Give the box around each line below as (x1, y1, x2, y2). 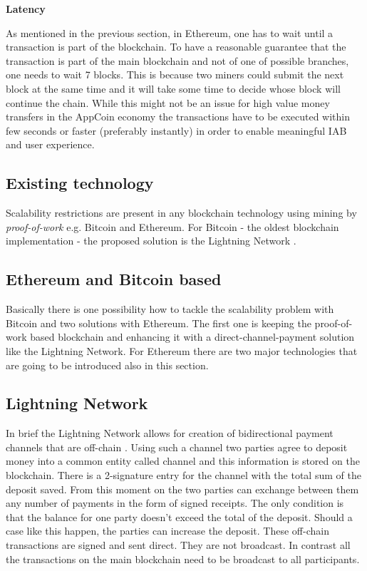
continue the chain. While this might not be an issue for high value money (6, 95, 330, 110)
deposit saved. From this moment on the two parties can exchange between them (6, 481, 359, 496)
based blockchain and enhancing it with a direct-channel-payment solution (30, 329, 355, 344)
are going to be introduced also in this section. (6, 357, 209, 372)
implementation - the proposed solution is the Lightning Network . (6, 233, 296, 248)
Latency (6, 1, 46, 16)
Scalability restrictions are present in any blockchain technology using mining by (6, 205, 357, 220)
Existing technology (6, 172, 154, 194)
